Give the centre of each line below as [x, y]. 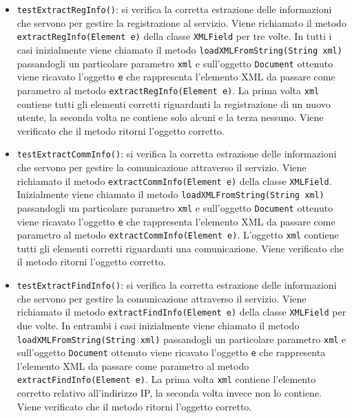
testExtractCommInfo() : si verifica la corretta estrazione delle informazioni [177, 154]
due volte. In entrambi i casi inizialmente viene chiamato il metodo [158, 325]
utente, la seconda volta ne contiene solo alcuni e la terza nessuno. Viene [170, 117]
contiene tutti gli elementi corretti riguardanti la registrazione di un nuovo [174, 103]
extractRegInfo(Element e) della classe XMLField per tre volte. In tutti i [174, 36]
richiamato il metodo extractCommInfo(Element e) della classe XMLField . [174, 180]
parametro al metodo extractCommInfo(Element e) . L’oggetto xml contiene [178, 235]
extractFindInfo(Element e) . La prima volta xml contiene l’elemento [166, 379]
